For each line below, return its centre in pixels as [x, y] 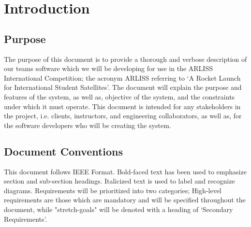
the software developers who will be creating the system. [88, 125]
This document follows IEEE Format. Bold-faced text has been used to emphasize [125, 171]
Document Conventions [64, 151]
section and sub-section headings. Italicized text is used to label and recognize [119, 181]
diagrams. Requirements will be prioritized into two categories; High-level [113, 190]
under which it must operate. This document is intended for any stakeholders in [122, 106]
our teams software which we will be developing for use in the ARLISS [108, 68]
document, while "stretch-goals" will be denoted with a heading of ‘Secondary [118, 209]
